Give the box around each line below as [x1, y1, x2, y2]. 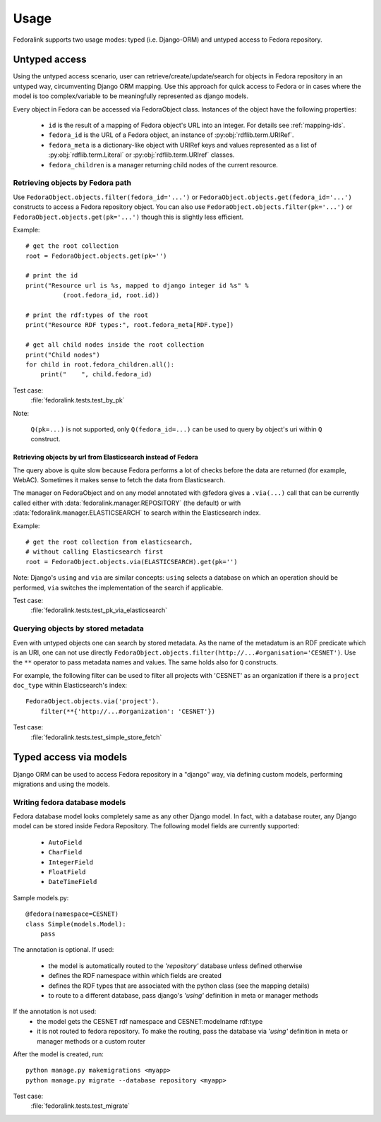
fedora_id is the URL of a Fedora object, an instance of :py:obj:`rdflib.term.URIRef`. [48, 131, 294, 139]
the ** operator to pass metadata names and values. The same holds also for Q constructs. [13, 658, 279, 667]
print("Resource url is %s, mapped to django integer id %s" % [25, 281, 249, 290]
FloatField [48, 869, 86, 876]
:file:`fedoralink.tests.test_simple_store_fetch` [30, 733, 162, 741]
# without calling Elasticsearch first [25, 548, 164, 556]
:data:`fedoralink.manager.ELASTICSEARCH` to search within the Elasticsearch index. [13, 508, 261, 517]
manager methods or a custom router [37, 1037, 146, 1045]
